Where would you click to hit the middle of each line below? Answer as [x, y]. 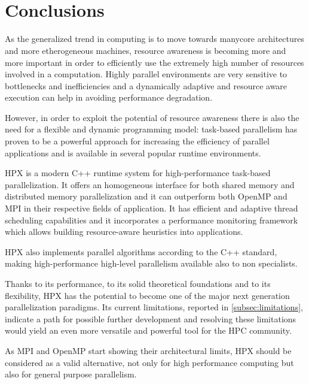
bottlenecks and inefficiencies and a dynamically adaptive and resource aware [146, 85]
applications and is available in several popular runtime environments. [133, 152]
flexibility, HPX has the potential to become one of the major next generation [147, 295]
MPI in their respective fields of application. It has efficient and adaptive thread [152, 208]
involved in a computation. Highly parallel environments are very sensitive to [146, 74]
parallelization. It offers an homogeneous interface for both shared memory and [150, 184]
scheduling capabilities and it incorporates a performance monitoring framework [152, 220]
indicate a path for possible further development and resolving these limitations [151, 318]
